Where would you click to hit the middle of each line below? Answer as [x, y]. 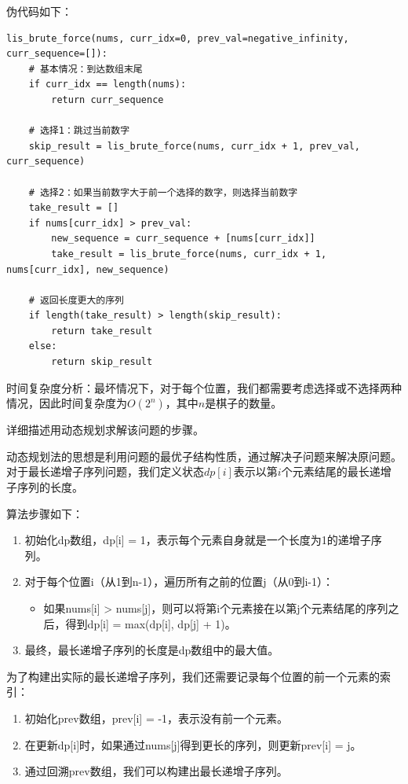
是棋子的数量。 [244, 403]
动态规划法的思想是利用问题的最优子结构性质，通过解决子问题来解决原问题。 [204, 456]
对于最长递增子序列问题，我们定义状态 [105, 471]
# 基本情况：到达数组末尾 [86, 69]
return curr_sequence [107, 99]
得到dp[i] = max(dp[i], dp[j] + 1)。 [151, 623]
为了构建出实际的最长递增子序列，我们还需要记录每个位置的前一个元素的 [193, 676]
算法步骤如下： [45, 513]
